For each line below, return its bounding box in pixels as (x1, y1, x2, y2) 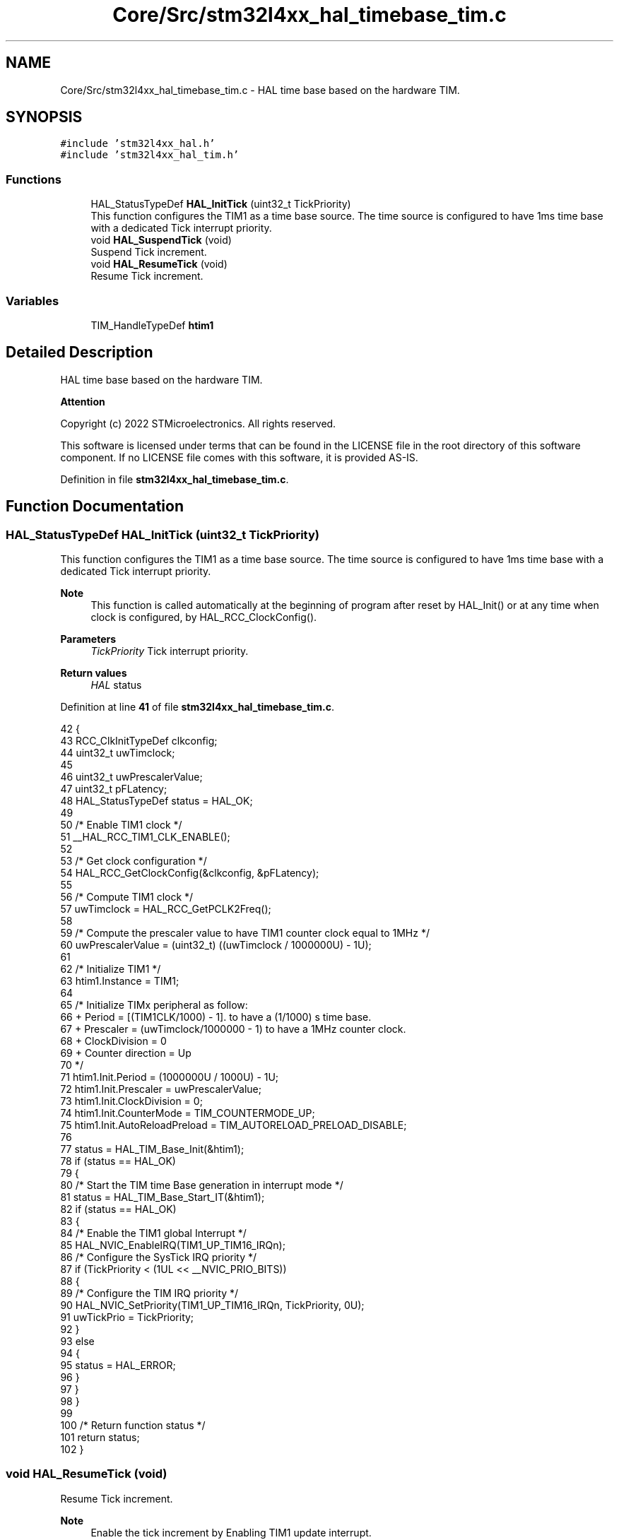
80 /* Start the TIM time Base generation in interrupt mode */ (60, 1179, 343, 1191)
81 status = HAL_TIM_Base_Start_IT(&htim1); (60, 1191, 265, 1203)
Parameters (60, 633, 117, 645)
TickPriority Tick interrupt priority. (90, 645, 249, 657)
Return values (60, 667, 127, 679)
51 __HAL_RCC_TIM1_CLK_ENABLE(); (60, 831, 230, 843)
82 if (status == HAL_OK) (60, 1203, 177, 1215)
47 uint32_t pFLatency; (60, 783, 167, 795)
